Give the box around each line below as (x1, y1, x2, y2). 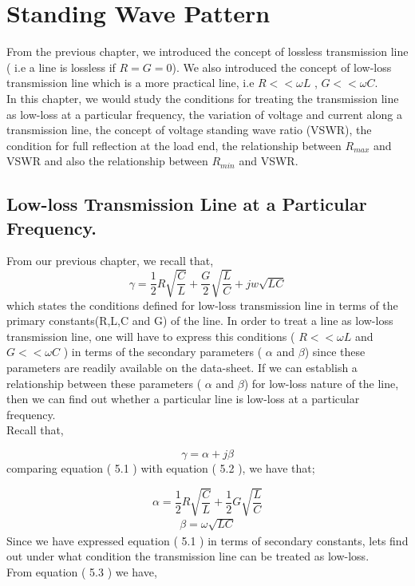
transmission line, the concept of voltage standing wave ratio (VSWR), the (6, 121, 372, 138)
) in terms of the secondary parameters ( (63, 343, 263, 360)
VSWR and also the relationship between (6, 152, 208, 169)
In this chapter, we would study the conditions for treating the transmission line (6, 89, 399, 106)
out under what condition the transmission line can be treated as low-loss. (6, 548, 370, 564)
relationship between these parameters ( (6, 374, 202, 391)
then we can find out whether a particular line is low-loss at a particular (6, 390, 360, 407)
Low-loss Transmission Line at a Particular (6, 192, 367, 216)
